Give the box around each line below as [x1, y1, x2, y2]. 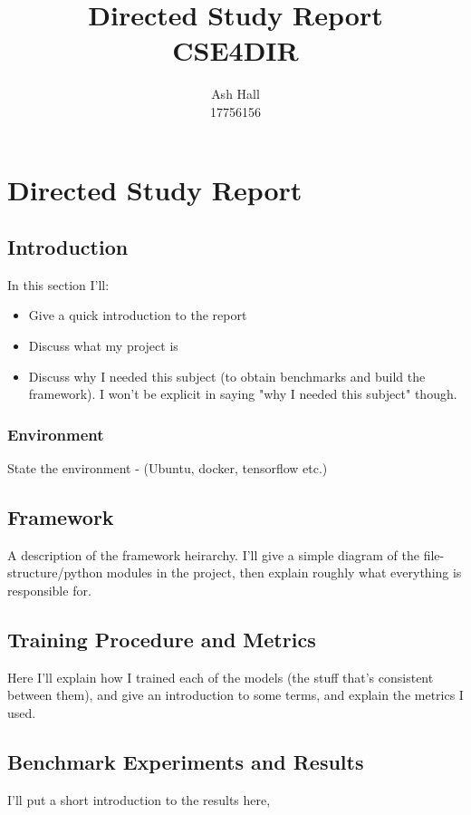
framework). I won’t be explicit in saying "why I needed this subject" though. [28, 384, 457, 403]
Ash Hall [211, 84, 260, 103]
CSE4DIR [172, 32, 299, 69]
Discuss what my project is [28, 336, 178, 355]
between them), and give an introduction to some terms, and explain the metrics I [7, 685, 464, 704]
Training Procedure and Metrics [7, 626, 316, 654]
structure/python [7, 563, 103, 582]
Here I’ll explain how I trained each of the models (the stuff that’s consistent [7, 667, 434, 686]
